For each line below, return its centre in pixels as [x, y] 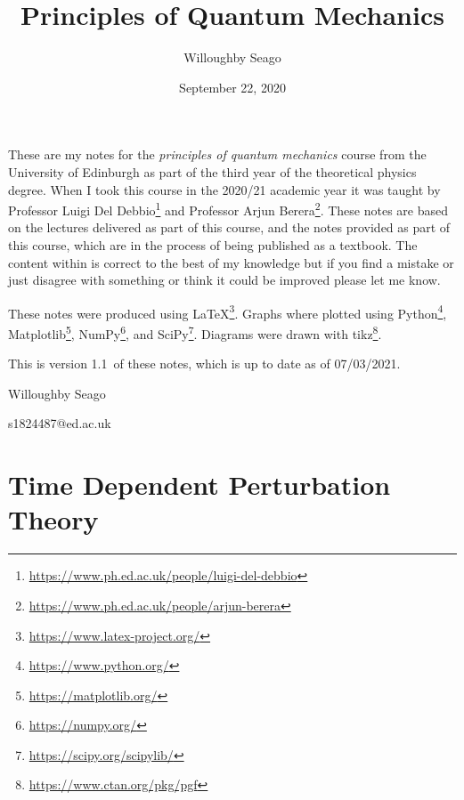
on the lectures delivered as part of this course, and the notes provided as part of [229, 227]
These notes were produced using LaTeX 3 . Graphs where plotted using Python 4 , [228, 311]
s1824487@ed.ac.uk [60, 423]
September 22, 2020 [232, 87]
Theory [53, 519]
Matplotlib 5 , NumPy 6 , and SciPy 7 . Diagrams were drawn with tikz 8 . [195, 332]
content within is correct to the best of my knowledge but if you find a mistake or [231, 262]
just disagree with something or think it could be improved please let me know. [224, 280]
